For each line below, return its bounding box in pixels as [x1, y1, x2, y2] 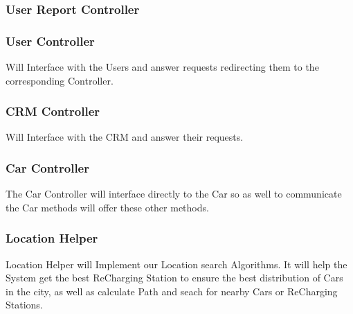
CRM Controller [6, 103, 100, 120]
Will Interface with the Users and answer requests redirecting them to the [6, 60, 319, 74]
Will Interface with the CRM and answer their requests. [6, 130, 244, 144]
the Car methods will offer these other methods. [6, 200, 209, 214]
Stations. [6, 297, 43, 312]
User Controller [6, 32, 95, 49]
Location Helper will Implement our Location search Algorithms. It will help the [6, 256, 347, 271]
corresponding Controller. [6, 73, 114, 87]
